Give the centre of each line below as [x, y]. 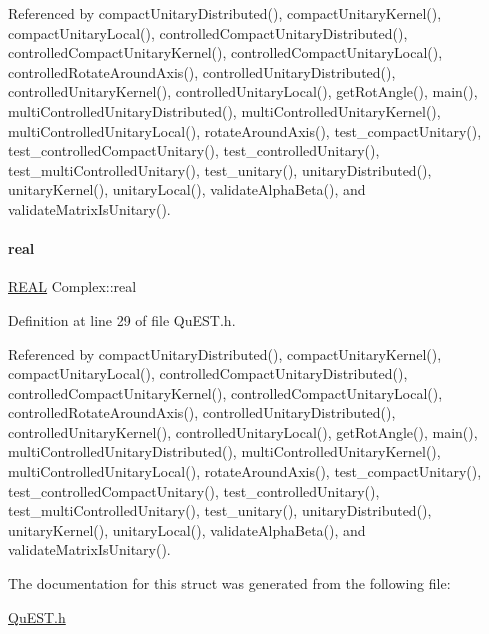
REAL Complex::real [72, 286]
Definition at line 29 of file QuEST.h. [122, 319]
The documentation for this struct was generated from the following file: [229, 583]
